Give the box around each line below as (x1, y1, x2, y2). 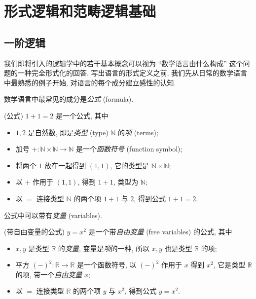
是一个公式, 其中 (56, 110, 109, 120)
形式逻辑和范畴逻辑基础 (4, 1, 156, 21)
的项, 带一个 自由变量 (15, 269, 82, 279)
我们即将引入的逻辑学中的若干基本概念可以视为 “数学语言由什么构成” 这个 (4, 58, 243, 68)
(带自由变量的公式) (4, 226, 65, 237)
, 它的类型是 (110, 160, 149, 170)
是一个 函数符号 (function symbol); (75, 144, 183, 154)
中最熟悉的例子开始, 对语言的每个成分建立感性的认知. (4, 77, 176, 87)
